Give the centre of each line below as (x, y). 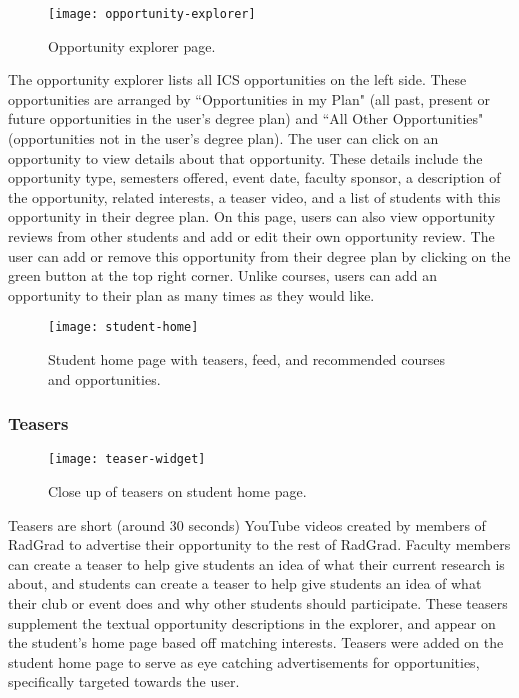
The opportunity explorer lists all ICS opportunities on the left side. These (237, 79)
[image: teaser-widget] (127, 459)
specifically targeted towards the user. (124, 681)
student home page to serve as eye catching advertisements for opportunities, (244, 661)
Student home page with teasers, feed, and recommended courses (247, 359)
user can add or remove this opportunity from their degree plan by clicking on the (259, 255)
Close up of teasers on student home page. (177, 491)
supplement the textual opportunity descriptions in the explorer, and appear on (252, 622)
